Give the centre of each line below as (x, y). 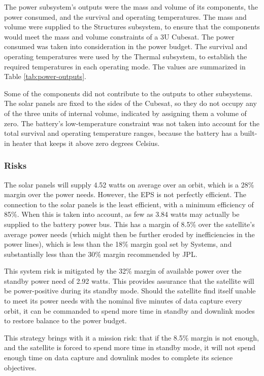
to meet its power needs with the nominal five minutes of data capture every (123, 301)
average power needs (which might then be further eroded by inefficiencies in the (129, 234)
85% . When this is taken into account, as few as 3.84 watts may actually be (122, 214)
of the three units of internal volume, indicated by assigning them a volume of (125, 113)
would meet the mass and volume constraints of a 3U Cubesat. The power (119, 36)
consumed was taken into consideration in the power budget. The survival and (126, 46)
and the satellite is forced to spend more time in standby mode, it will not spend (130, 347)
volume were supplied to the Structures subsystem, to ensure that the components (132, 27)
